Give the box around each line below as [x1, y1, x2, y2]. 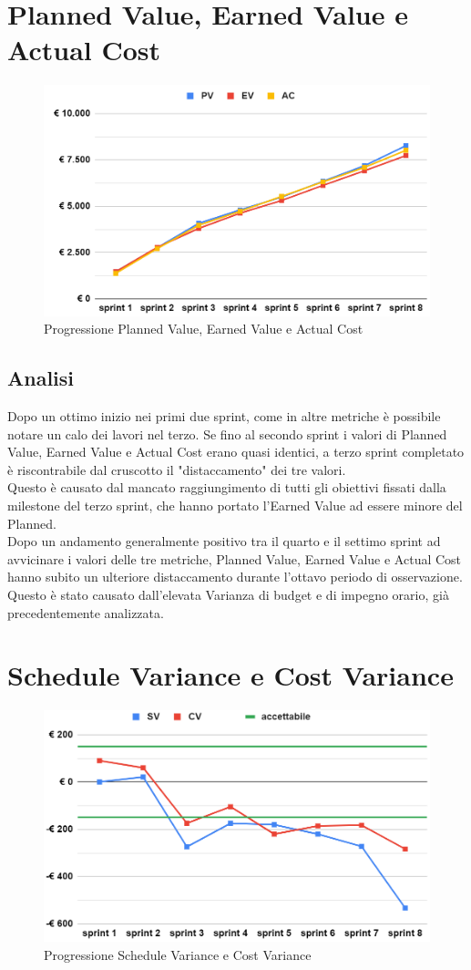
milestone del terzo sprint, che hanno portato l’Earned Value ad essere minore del [7, 495, 463, 514]
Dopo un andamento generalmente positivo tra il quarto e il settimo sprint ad [7, 531, 441, 551]
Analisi [7, 364, 75, 392]
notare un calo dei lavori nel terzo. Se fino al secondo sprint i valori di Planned [7, 424, 447, 443]
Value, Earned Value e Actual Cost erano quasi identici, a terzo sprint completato [7, 442, 465, 461]
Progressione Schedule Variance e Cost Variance [44, 944, 312, 964]
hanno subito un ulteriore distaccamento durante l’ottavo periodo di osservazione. [7, 567, 463, 586]
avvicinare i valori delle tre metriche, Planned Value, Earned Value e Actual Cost [7, 549, 462, 568]
